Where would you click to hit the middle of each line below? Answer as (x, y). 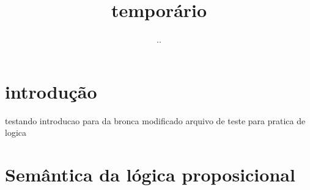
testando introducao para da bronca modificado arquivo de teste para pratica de (155, 120)
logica (16, 132)
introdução (51, 91)
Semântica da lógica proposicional (150, 174)
